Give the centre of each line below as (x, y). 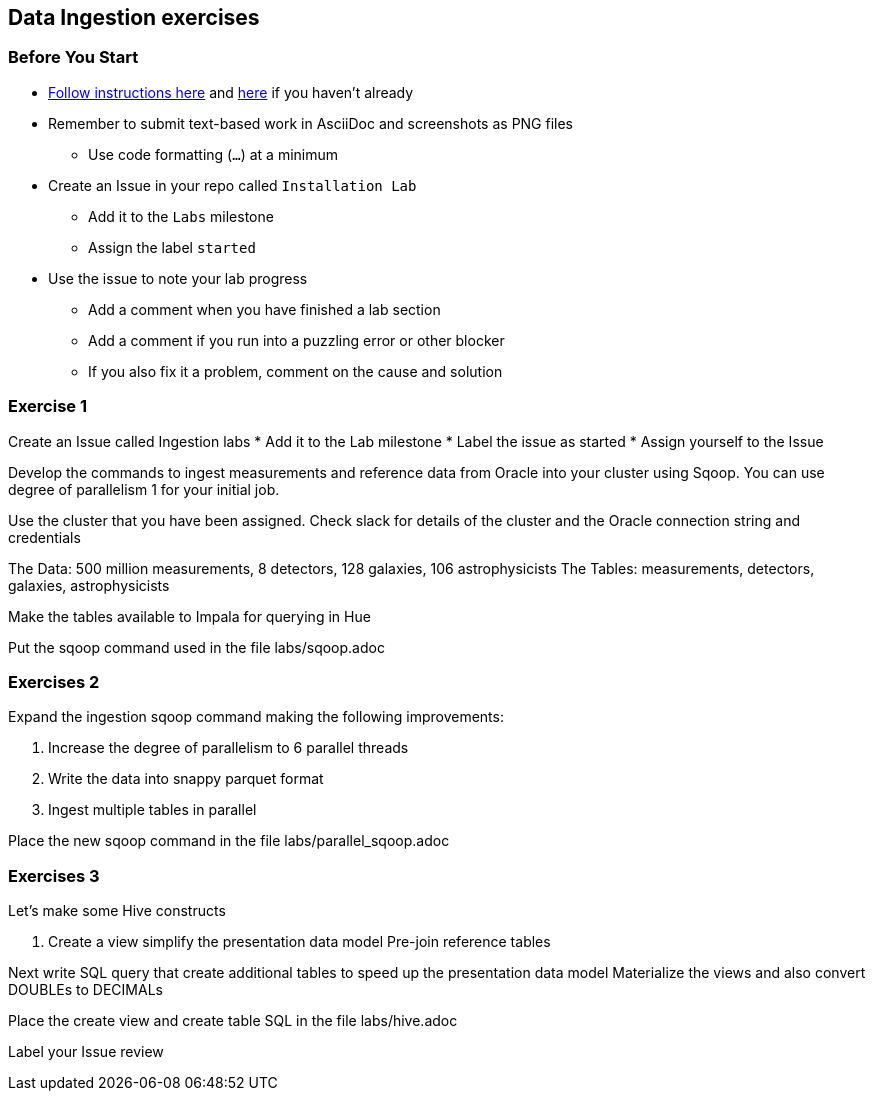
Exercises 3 (54, 875)
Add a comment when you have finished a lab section (264, 309)
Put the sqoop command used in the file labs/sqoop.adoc (196, 647)
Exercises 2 (54, 681)
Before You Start (73, 57)
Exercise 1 (48, 406)
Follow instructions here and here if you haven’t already (231, 92)
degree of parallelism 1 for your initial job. (144, 489)
